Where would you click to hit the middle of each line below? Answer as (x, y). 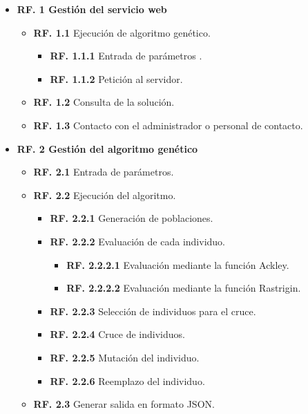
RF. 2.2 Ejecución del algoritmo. (105, 195)
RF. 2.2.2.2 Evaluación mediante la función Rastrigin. (184, 288)
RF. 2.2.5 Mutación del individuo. (125, 357)
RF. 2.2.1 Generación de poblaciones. (132, 218)
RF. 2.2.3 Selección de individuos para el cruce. (153, 311)
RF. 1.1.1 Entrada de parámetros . (126, 56)
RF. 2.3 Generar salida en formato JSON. (124, 404)
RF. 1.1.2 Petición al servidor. (116, 78)
